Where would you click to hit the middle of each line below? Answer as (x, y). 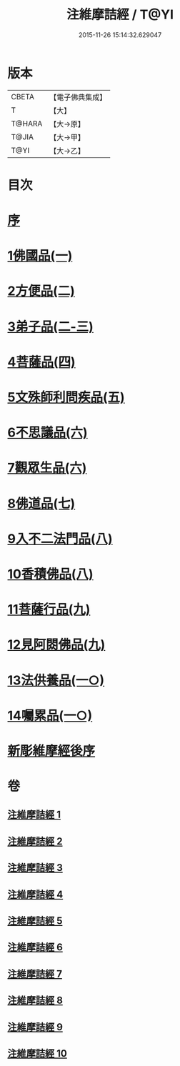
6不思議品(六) (47, 433)
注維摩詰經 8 (35, 1001)
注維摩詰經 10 (37, 1053)
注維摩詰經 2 (35, 841)
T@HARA (27, 124)
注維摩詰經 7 (35, 973)
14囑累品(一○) (50, 716)
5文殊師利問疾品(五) (66, 397)
